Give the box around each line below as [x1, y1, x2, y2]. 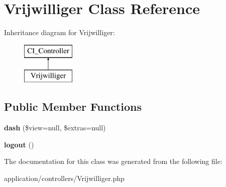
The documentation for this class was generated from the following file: [4, 156, 222, 166]
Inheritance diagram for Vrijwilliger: [4, 27, 115, 38]
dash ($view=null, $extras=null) [4, 122, 106, 133]
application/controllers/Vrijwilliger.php [4, 172, 125, 183]
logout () [4, 139, 34, 149]
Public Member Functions [4, 99, 142, 114]
